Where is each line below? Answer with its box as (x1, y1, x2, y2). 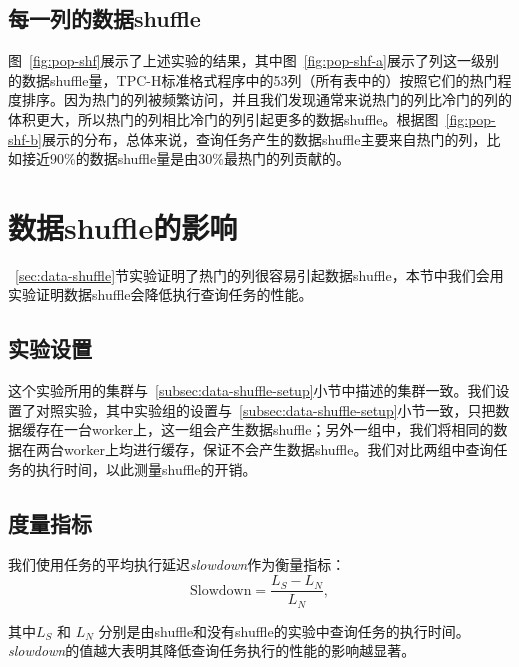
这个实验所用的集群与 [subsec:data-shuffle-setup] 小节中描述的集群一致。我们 (8, 380, 496, 401)
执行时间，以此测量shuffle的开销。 (35, 458, 257, 479)
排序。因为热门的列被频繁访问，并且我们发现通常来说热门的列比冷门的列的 (21, 89, 512, 110)
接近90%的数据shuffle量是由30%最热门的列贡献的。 (21, 148, 350, 169)
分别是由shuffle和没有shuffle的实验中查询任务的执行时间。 (98, 620, 470, 641)
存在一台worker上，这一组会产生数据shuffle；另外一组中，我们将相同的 (35, 419, 494, 440)
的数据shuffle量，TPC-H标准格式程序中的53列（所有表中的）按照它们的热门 (8, 69, 498, 90)
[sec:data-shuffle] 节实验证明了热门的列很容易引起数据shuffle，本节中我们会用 (15, 264, 504, 285)
